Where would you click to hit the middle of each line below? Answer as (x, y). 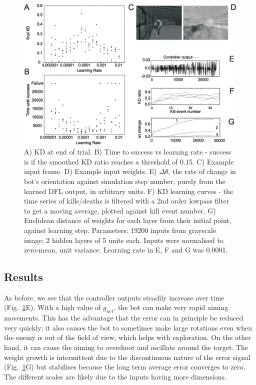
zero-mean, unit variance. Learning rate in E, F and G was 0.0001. (126, 250)
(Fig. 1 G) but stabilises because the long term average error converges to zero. (125, 367)
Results (23, 277)
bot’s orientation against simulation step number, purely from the (125, 181)
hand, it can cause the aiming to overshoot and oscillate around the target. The (126, 347)
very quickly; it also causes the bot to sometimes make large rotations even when (128, 327)
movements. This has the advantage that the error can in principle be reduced (124, 318)
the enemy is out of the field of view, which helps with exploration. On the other (127, 337)
